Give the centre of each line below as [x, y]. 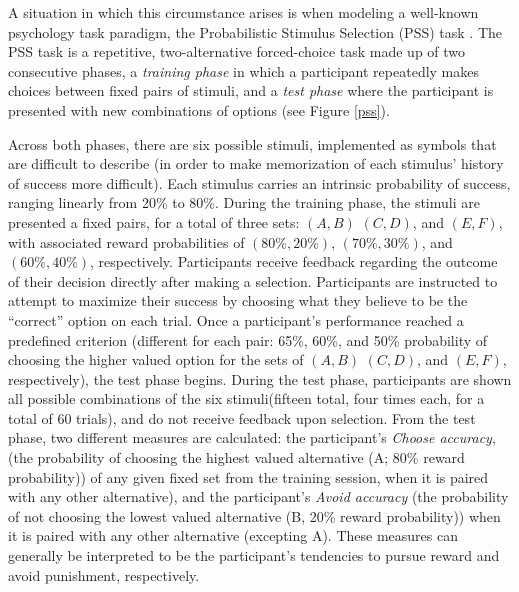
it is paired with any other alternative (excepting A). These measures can [233, 535]
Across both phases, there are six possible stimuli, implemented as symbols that [252, 143]
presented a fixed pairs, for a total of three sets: [154, 221]
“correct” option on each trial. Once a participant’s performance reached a [236, 319]
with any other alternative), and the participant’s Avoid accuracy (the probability [258, 496]
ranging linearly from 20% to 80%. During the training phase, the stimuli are [244, 202]
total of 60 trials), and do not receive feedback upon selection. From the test [242, 417]
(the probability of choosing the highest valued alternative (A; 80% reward [236, 457]
